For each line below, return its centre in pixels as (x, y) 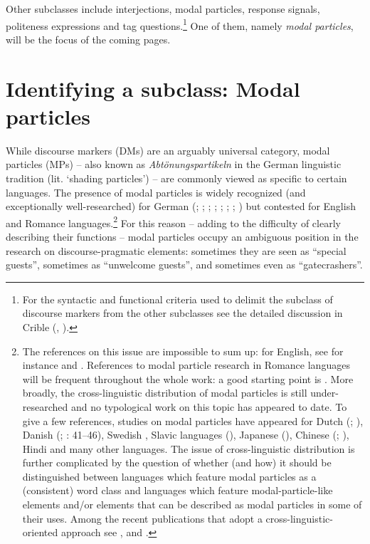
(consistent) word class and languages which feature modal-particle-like (178, 490)
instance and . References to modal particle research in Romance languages (186, 365)
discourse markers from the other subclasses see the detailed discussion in (183, 313)
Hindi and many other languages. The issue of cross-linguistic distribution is (189, 448)
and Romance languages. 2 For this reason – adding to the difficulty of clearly (173, 221)
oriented (40, 532)
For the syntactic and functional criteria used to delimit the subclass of (178, 299)
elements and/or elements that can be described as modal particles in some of (192, 504)
